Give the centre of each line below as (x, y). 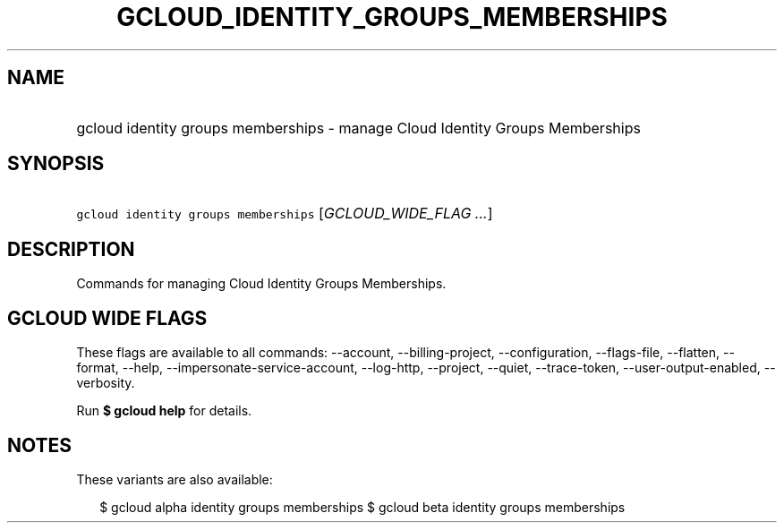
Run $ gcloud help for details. (164, 411)
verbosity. (106, 383)
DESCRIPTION (71, 249)
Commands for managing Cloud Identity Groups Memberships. (261, 284)
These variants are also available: (175, 479)
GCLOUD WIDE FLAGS (107, 318)
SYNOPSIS (56, 164)
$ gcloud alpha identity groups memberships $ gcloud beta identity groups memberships (362, 507)
